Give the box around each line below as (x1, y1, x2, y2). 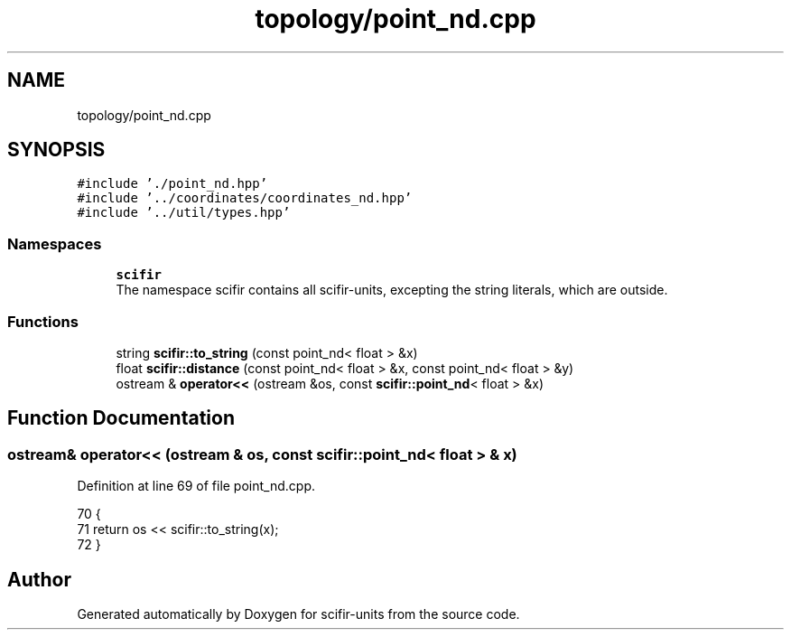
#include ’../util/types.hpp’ (77, 205, 291, 220)
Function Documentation (7, 407, 235, 430)
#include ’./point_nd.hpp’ (77, 176, 268, 192)
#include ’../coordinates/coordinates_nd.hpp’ (77, 191, 413, 206)
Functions (7, 312, 79, 331)
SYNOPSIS (7, 138, 106, 162)
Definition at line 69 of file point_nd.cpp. (77, 478, 315, 494)
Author (7, 567, 71, 591)
